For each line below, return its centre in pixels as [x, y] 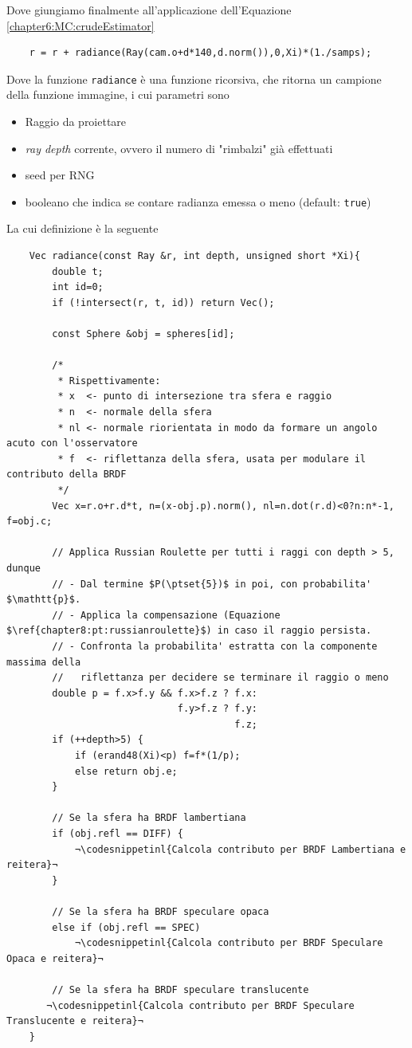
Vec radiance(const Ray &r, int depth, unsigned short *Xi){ [194, 256]
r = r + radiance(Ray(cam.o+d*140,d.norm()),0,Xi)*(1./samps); [200, 53]
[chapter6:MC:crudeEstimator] [80, 25]
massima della [44, 662]
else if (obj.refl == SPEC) [126, 927]
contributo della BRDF [67, 475]
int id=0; [78, 287]
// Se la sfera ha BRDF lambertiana [149, 818]
